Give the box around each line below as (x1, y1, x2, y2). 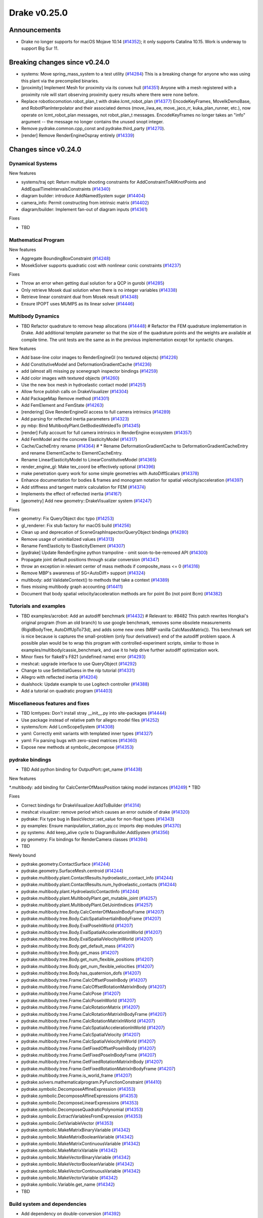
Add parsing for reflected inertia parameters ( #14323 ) (21, 416, 129, 421)
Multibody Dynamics (9, 313, 59, 320)
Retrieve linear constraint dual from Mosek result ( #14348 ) (21, 294, 139, 300)
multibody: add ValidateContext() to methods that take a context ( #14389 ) (21, 577, 169, 583)
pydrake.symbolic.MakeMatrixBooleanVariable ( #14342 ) (21, 1134, 134, 1140)
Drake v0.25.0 (9, 7, 68, 18)
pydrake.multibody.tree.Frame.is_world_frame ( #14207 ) (21, 1072, 132, 1079)
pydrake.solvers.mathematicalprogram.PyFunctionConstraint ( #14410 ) (21, 1079, 162, 1085)
